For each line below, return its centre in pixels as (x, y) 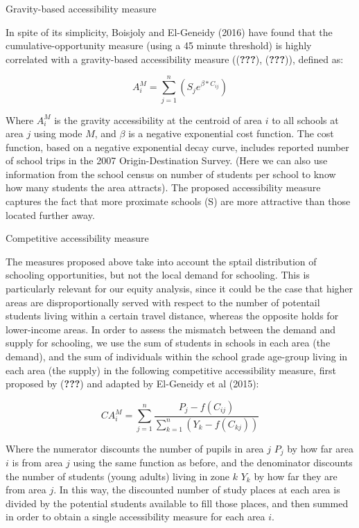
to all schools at (305, 120)
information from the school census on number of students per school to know (171, 174)
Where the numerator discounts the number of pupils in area (135, 448)
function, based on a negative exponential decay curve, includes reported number (177, 147)
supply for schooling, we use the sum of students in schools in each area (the (168, 343)
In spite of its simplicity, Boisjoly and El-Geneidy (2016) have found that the (169, 32)
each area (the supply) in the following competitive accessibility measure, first (171, 370)
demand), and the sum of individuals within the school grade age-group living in (177, 356)
